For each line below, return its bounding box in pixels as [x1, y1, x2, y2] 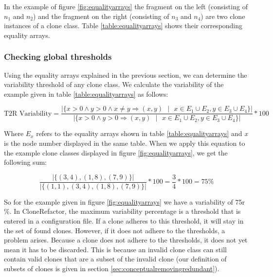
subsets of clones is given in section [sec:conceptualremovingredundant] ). [4, 263, 219, 274]
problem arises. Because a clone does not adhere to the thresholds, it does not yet [4, 235, 248, 245]
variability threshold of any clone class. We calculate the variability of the [4, 79, 224, 89]
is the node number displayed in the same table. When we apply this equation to [4, 138, 245, 148]
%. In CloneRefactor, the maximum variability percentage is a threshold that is [4, 206, 241, 216]
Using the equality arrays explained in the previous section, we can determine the [4, 69, 247, 80]
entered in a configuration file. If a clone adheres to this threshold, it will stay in [4, 216, 244, 226]
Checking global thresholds [4, 51, 112, 63]
